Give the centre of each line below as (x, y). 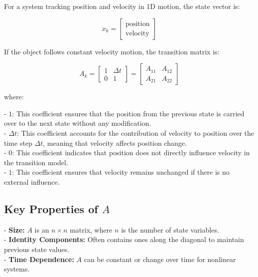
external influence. (32, 181)
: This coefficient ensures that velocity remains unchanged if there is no (121, 172)
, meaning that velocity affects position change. (115, 142)
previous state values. (37, 249)
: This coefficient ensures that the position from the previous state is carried (128, 113)
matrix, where (91, 229)
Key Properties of (51, 208)
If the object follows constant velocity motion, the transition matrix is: (112, 51)
